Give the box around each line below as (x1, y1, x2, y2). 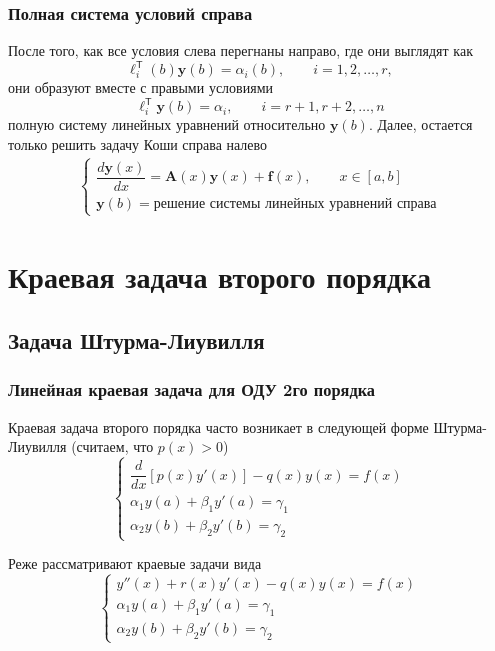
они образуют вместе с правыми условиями (8, 77, 273, 98)
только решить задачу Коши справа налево (8, 134, 268, 154)
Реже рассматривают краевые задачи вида (8, 553, 262, 574)
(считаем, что (71, 436, 154, 457)
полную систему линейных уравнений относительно (8, 114, 326, 135)
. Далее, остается (368, 114, 473, 135)
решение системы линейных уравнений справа (153, 196, 437, 211)
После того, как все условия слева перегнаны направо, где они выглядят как (8, 40, 473, 61)
